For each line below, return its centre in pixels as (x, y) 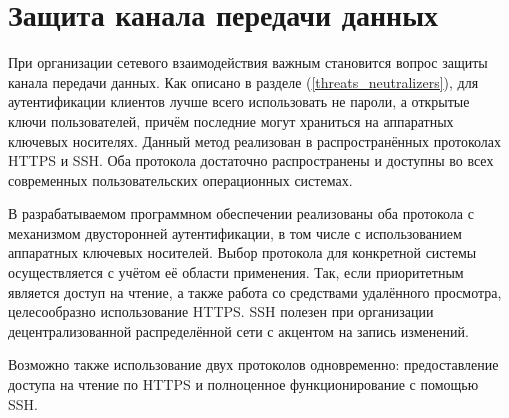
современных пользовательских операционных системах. (180, 179)
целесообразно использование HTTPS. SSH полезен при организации (221, 311)
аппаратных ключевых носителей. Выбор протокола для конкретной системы (242, 252)
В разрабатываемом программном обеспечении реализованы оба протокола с (241, 213)
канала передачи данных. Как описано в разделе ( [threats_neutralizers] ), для (243, 81)
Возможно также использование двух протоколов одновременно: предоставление (253, 364)
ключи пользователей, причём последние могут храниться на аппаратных (231, 120)
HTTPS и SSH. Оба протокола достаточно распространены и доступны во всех (251, 160)
